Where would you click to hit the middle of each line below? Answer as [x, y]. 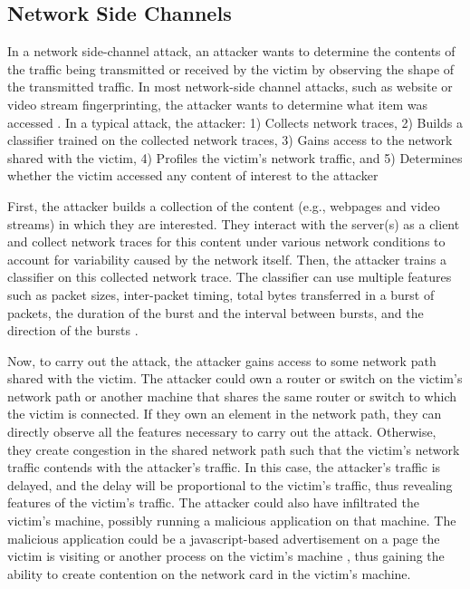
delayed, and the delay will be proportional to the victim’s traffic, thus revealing [230, 484]
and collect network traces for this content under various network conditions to [226, 241]
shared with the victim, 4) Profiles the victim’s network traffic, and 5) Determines [235, 157]
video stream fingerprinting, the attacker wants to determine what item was [217, 104]
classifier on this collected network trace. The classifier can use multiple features [230, 277]
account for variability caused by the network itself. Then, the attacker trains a [227, 259]
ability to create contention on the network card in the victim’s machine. [209, 573]
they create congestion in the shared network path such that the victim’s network [234, 449]
